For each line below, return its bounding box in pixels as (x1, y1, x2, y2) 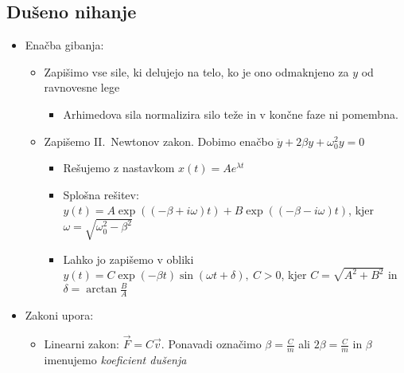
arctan (86, 284, 118, 296)
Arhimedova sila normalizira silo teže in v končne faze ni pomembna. (63, 105, 398, 122)
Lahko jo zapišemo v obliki (63, 250, 194, 267)
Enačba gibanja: (25, 37, 104, 53)
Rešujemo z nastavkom (63, 159, 175, 176)
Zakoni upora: (25, 307, 94, 324)
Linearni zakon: (44, 336, 119, 352)
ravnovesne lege (44, 79, 120, 96)
